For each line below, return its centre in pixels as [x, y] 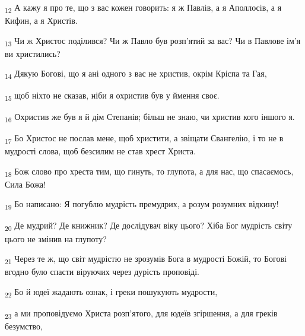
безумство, [24, 326]
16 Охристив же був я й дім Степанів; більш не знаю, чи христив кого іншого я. [150, 117]
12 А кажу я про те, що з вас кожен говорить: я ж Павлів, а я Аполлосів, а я [143, 8]
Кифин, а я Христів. [41, 20]
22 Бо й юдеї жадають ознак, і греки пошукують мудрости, [111, 292]
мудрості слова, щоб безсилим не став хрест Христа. [100, 150]
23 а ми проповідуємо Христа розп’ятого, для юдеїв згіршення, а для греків [141, 313]
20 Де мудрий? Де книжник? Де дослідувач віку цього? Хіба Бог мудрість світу [149, 226]
